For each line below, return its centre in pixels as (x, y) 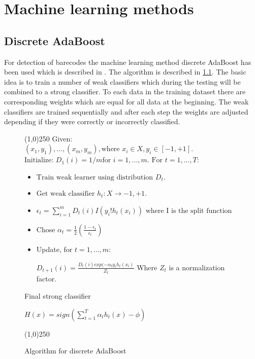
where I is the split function (189, 211)
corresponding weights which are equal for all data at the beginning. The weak (126, 101)
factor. (46, 279)
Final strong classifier (58, 295)
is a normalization (197, 267)
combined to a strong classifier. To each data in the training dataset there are (125, 92)
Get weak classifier (66, 194)
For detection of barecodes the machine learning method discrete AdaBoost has (128, 62)
